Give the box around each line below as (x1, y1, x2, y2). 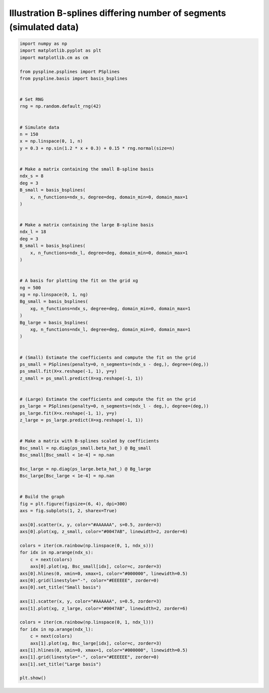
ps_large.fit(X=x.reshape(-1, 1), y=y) (19, 410, 117, 416)
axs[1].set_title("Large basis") (19, 661, 102, 667)
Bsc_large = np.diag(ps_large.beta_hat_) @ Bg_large (19, 466, 151, 472)
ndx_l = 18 (19, 229, 46, 235)
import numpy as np (19, 40, 67, 46)
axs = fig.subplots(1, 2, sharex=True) (19, 508, 117, 514)
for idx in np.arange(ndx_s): (19, 550, 94, 555)
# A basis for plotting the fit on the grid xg (19, 278, 138, 283)
